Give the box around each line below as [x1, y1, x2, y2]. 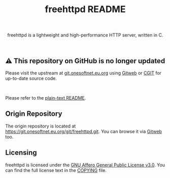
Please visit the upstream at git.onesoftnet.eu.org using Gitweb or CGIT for [5, 70, 161, 76]
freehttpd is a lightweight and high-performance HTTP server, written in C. [7, 32, 163, 38]
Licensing [5, 148, 37, 157]
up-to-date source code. [5, 75, 57, 81]
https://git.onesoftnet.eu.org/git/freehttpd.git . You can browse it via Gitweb [5, 128, 162, 135]
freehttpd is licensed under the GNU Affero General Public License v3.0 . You [5, 162, 165, 168]
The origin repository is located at [5, 123, 76, 129]
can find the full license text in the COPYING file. [5, 167, 107, 173]
